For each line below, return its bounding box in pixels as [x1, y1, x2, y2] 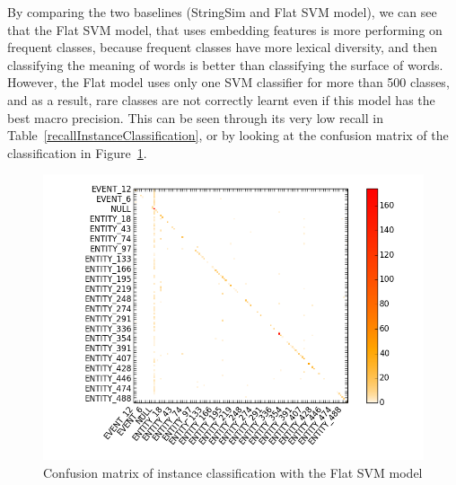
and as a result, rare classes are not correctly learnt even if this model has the [7, 90, 435, 109]
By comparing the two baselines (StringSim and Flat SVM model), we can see [7, 3, 437, 21]
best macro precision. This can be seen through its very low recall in [7, 108, 383, 127]
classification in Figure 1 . [7, 143, 147, 162]
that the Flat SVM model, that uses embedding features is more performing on [7, 20, 443, 39]
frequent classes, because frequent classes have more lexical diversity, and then [7, 38, 438, 57]
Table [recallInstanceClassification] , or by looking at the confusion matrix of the [7, 126, 449, 145]
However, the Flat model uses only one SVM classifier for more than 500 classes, [7, 73, 450, 92]
